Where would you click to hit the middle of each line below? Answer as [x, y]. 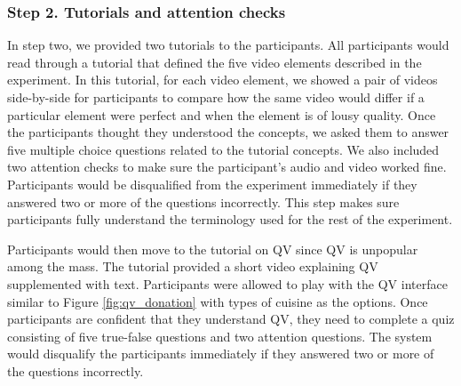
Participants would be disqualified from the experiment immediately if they [212, 184]
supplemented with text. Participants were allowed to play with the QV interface [227, 283]
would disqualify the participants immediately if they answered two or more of [221, 354]
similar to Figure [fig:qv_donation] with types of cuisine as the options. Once [218, 301]
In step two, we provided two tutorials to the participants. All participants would [228, 45]
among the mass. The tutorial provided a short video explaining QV [193, 266]
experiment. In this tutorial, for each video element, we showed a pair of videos [223, 80]
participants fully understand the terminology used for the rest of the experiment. [230, 219]
